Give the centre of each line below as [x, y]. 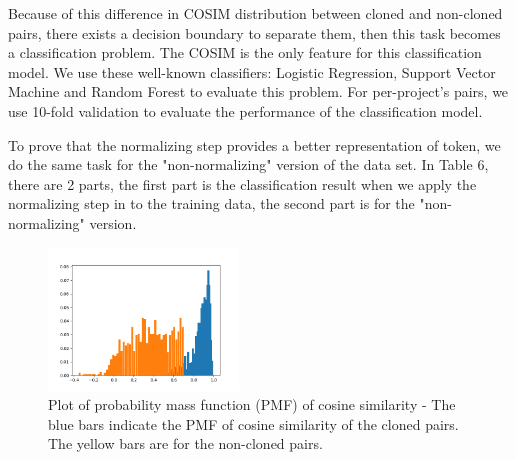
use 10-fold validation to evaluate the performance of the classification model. [245, 110]
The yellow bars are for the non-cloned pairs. [185, 443]
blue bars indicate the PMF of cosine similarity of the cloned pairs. [253, 423]
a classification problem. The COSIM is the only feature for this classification [245, 52]
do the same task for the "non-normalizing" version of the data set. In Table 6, [248, 164]
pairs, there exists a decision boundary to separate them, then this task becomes [254, 32]
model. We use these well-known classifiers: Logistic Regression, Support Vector [252, 71]
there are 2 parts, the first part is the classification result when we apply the [242, 183]
